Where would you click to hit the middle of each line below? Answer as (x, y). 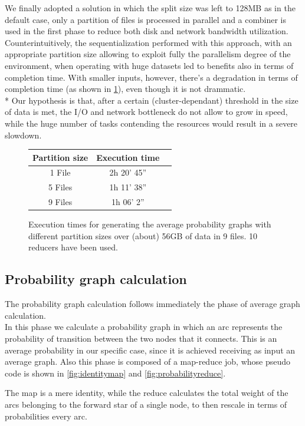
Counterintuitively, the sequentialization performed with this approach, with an (148, 42)
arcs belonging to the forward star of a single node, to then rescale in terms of (146, 404)
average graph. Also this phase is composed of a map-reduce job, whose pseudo (148, 361)
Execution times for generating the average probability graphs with (150, 224)
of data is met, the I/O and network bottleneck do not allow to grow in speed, (146, 112)
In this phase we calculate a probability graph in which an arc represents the (144, 327)
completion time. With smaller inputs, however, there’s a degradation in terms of (151, 77)
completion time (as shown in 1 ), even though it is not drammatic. (125, 89)
